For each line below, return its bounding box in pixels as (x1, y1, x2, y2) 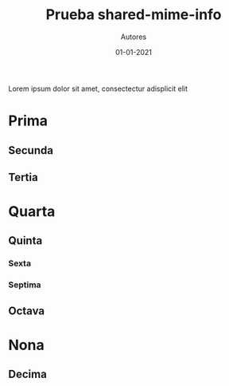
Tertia (8, 170, 38, 184)
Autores (120, 32, 147, 41)
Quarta (8, 203, 56, 221)
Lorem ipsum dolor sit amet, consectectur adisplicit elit (8, 84, 188, 93)
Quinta (8, 234, 43, 248)
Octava (8, 304, 45, 317)
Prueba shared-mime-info (45, 6, 222, 24)
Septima (8, 279, 41, 290)
